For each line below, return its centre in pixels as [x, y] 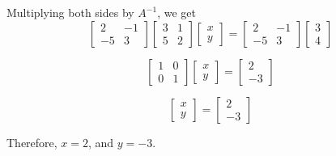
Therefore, [32, 142]
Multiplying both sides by [70, 12]
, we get [177, 12]
